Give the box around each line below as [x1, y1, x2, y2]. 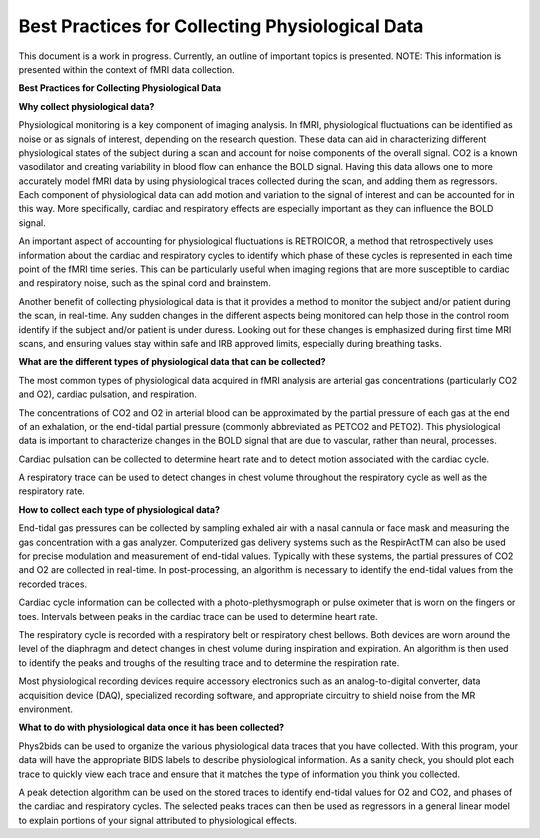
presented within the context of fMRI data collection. [18, 63, 235, 75]
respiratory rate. [18, 485, 85, 497]
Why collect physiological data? [18, 100, 155, 112]
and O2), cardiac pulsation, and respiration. [18, 388, 197, 400]
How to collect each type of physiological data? [18, 503, 220, 515]
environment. [18, 703, 74, 715]
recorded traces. [18, 578, 88, 590]
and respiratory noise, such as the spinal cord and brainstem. [18, 277, 272, 289]
